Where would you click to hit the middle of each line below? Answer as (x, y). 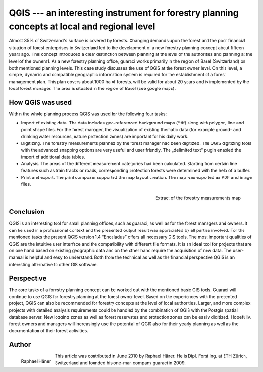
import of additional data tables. (53, 157)
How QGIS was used (40, 102)
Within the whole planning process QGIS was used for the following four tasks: (88, 114)
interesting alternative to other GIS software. (54, 264)
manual (16, 257)
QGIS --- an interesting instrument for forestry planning (124, 13)
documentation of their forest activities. (49, 330)
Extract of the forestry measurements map (198, 198)
